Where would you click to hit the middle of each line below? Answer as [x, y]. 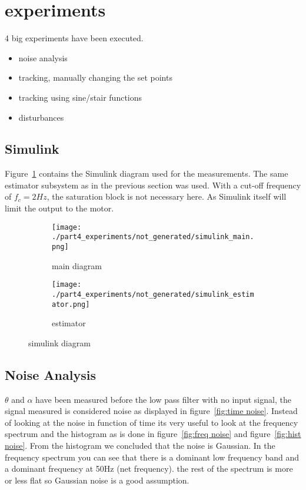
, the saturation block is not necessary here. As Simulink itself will [167, 196]
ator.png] [71, 304]
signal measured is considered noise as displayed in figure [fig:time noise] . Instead [151, 411]
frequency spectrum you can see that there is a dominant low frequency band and [152, 457]
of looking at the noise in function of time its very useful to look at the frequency [152, 422]
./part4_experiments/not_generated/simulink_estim [153, 294]
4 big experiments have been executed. [74, 38]
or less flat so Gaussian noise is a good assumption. [97, 480]
